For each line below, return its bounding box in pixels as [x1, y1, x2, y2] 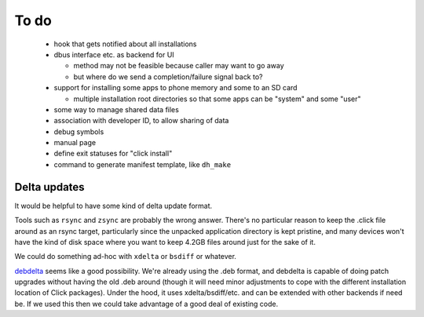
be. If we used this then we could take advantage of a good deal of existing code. [14, 299, 279, 308]
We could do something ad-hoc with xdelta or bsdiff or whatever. [14, 252, 237, 261]
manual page [53, 138, 97, 148]
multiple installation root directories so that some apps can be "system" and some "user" [73, 94, 361, 104]
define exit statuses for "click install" [53, 149, 173, 158]
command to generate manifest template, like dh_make [53, 159, 232, 169]
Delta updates [14, 180, 86, 194]
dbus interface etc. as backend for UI [53, 49, 174, 59]
